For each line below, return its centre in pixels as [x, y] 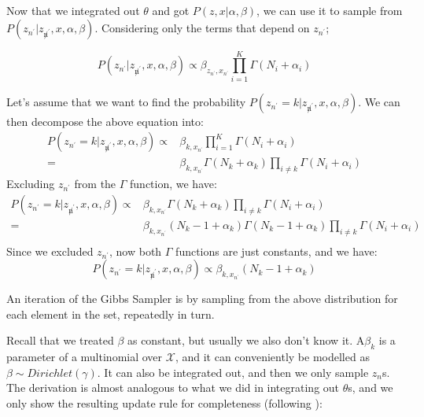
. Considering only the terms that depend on [202, 27]
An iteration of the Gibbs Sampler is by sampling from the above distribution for [202, 299]
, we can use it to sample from [330, 10]
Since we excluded [50, 251]
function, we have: [173, 184]
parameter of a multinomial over [85, 357]
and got [171, 10]
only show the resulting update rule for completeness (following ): [164, 403]
